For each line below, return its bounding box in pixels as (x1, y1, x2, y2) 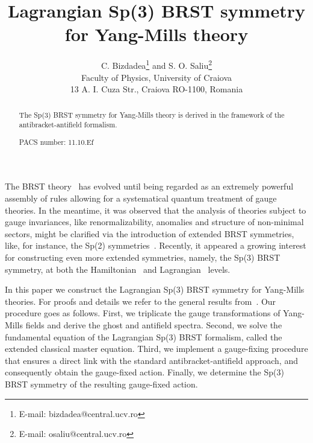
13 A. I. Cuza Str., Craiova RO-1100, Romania (70, 83, 243, 95)
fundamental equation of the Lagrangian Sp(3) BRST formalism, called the (5, 330, 282, 343)
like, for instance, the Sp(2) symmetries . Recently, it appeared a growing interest (5, 239, 306, 252)
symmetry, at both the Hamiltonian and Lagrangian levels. (5, 263, 231, 275)
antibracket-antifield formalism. (19, 120, 117, 130)
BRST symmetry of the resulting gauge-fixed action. (5, 377, 198, 390)
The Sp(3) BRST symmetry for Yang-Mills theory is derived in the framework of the (19, 109, 285, 120)
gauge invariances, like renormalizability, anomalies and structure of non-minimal (5, 215, 304, 228)
